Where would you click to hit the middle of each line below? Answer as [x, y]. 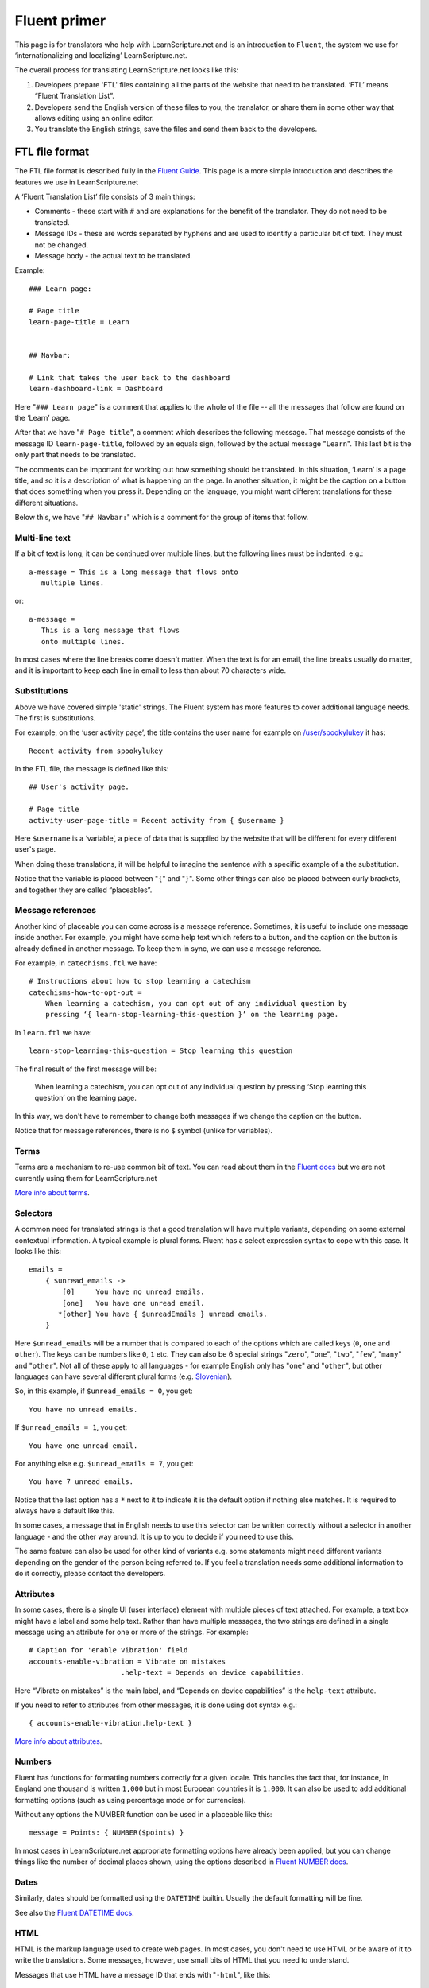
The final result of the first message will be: [85, 1069]
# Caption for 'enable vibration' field [108, 1650]
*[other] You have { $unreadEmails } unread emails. [163, 1314]
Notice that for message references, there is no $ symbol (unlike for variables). [144, 1131]
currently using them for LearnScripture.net [86, 1178]
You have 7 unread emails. [81, 1482]
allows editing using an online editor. [94, 118]
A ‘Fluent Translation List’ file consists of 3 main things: [105, 196]
